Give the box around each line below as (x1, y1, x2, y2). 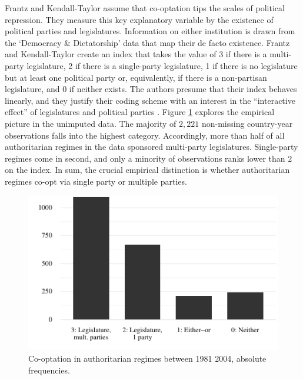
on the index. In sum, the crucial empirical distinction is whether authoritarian (5, 163, 290, 176)
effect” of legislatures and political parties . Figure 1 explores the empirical (5, 106, 275, 118)
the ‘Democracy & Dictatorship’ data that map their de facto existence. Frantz (5, 36, 290, 48)
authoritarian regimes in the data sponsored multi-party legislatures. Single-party (5, 140, 298, 153)
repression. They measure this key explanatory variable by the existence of (5, 13, 274, 25)
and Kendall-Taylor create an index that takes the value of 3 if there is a (5, 48, 267, 60)
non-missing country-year (201, 117, 293, 129)
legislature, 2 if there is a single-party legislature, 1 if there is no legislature (26, 59, 298, 71)
